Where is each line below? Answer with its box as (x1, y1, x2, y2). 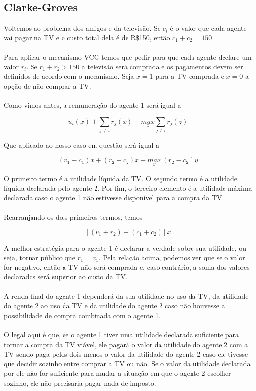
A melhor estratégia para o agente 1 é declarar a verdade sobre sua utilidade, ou (4, 242, 247, 253)
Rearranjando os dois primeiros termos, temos (4, 212, 143, 222)
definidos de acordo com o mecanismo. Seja (4, 71, 134, 81)
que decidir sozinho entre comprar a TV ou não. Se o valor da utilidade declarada (4, 358, 251, 368)
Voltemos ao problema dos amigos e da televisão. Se (4, 23, 161, 33)
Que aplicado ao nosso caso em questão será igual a (4, 139, 159, 150)
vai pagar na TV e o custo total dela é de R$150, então (4, 32, 170, 42)
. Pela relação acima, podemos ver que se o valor (98, 252, 245, 262)
